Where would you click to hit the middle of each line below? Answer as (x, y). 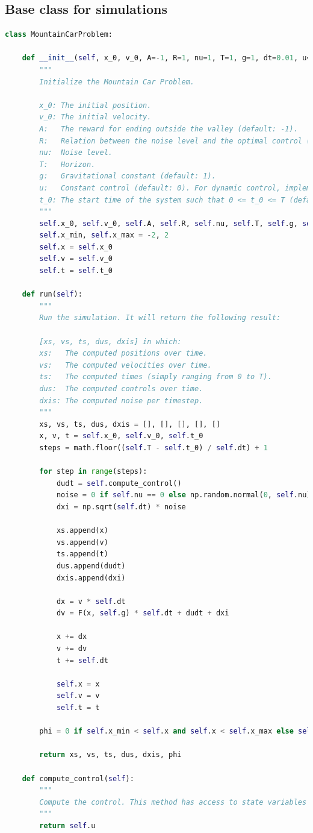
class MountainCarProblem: (59, 35)
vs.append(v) (82, 542)
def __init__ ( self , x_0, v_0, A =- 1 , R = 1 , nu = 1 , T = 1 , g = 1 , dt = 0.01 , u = (166, 58)
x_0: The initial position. (95, 105)
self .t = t (78, 708)
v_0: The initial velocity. (95, 117)
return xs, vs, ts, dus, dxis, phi (110, 755)
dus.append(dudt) (91, 566)
